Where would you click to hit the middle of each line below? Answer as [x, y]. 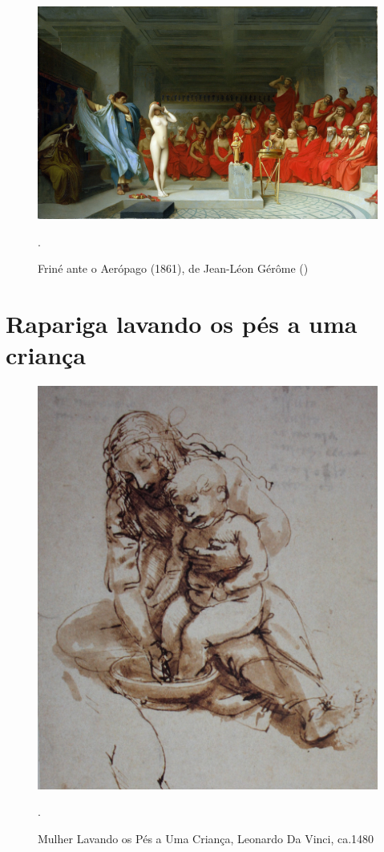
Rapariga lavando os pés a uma [182, 323]
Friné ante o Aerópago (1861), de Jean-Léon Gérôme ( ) [173, 268]
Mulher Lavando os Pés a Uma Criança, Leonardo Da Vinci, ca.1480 [206, 838]
